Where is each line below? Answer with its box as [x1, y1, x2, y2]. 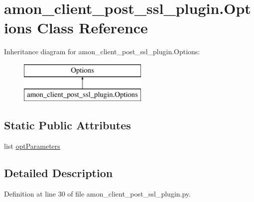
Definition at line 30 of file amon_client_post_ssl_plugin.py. [4, 189, 191, 199]
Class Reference [37, 17, 148, 38]
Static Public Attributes [4, 117, 131, 133]
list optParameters [4, 141, 60, 151]
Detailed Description [4, 165, 113, 181]
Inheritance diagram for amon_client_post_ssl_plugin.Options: [4, 46, 200, 57]
